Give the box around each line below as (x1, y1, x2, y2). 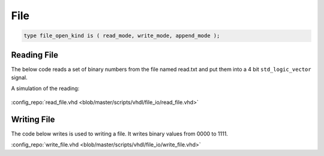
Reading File (11, 50, 58, 60)
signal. (11, 74, 28, 81)
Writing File (11, 114, 55, 124)
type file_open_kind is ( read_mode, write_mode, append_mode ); (23, 32, 220, 39)
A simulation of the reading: (11, 85, 80, 92)
